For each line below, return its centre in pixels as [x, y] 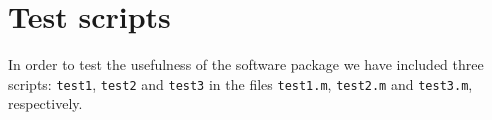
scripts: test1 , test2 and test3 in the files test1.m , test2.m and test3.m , [240, 83]
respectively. [45, 103]
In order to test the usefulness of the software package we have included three [246, 64]
